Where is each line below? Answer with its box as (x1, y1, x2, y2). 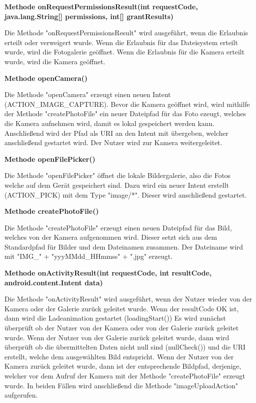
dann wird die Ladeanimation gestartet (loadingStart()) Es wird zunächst (4, 313, 226, 323)
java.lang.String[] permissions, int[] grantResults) (4, 11, 174, 21)
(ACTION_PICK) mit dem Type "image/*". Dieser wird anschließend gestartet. (4, 189, 247, 200)
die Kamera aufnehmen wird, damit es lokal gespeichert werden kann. (4, 118, 215, 128)
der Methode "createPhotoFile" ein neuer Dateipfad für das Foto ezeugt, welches (4, 108, 246, 119)
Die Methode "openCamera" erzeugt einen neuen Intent (4, 89, 171, 100)
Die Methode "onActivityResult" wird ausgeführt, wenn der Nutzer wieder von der (4, 294, 252, 304)
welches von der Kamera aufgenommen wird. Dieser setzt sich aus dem (4, 232, 217, 242)
